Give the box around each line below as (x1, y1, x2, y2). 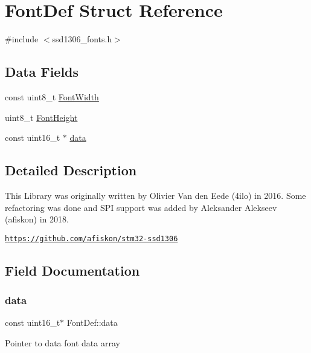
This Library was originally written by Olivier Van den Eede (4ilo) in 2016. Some (5, 189, 306, 201)
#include (5, 33, 39, 45)
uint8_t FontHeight (5, 111, 78, 123)
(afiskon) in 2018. (5, 213, 69, 225)
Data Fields (5, 62, 79, 81)
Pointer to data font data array (5, 336, 120, 349)
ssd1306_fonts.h (52, 33, 112, 45)
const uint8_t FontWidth (5, 90, 99, 103)
